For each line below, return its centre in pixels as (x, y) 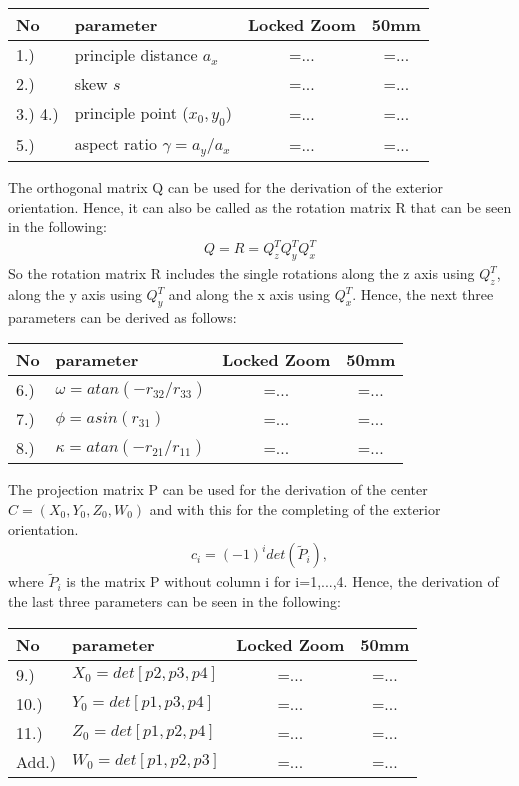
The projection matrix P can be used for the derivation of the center (218, 489)
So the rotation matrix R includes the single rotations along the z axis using (241, 273)
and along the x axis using (249, 294)
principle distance (136, 54)
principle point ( (131, 112)
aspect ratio (116, 144)
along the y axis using (75, 294)
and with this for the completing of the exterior (295, 509)
